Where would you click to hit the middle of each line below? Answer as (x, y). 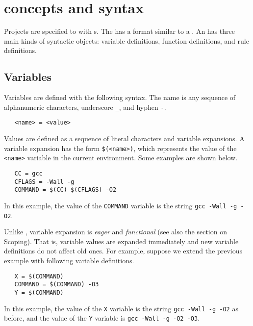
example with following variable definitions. (69, 260)
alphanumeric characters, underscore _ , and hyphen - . (85, 107)
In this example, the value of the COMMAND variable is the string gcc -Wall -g (121, 205)
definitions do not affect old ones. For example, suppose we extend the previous (123, 251)
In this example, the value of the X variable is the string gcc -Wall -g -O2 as (121, 308)
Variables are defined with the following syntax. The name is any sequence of (120, 97)
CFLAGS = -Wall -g (44, 182)
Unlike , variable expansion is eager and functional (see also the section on (115, 232)
